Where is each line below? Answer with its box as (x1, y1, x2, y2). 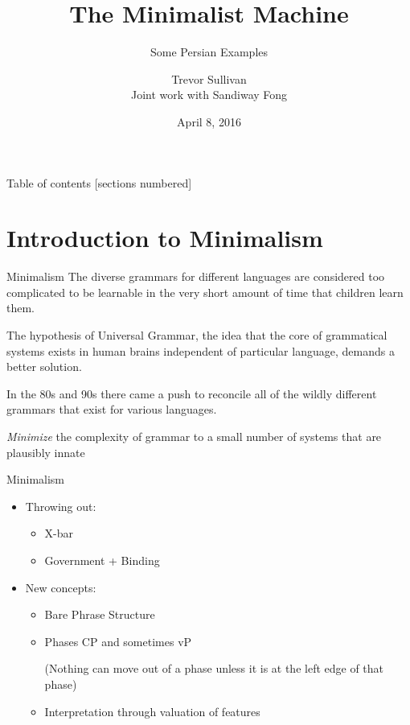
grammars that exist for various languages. (6, 401, 217, 418)
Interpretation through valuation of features (44, 702, 260, 719)
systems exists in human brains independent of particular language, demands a (6, 342, 395, 359)
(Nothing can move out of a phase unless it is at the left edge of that (44, 660, 384, 677)
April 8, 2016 (177, 113, 241, 130)
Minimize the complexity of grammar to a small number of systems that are (6, 427, 382, 444)
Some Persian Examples (150, 43, 269, 60)
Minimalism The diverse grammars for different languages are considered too (6, 268, 385, 285)
